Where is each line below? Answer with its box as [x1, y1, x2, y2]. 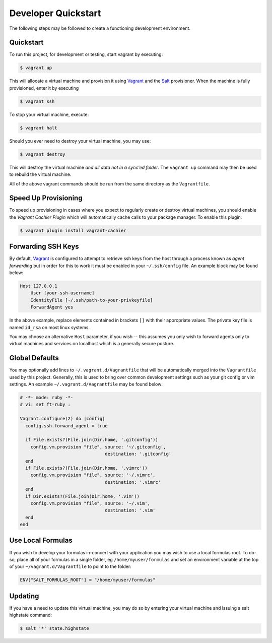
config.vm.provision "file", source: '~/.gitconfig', [30, 444, 166, 449]
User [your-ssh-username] [30, 290, 95, 296]
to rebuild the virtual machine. [9, 171, 72, 177]
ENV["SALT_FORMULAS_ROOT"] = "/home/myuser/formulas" [20, 577, 156, 583]
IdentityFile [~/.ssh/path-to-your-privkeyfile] [30, 297, 153, 303]
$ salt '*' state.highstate [20, 625, 89, 631]
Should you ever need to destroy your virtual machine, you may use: [9, 138, 151, 144]
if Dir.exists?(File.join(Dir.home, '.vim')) [25, 493, 140, 499]
